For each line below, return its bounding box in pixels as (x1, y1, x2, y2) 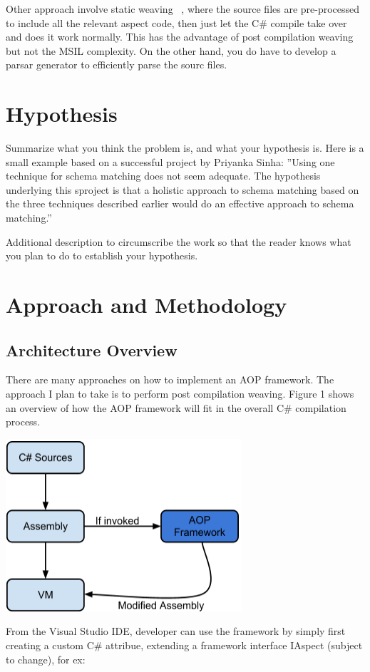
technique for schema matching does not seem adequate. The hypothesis (6, 168, 321, 183)
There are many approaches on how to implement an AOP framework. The (6, 372, 334, 387)
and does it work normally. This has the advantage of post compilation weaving (6, 29, 354, 44)
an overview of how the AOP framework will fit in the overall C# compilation (6, 400, 346, 415)
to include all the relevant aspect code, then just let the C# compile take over (6, 15, 347, 30)
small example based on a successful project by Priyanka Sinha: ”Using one (6, 154, 335, 169)
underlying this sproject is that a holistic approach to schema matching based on (6, 182, 359, 197)
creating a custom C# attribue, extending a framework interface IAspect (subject (6, 637, 363, 652)
